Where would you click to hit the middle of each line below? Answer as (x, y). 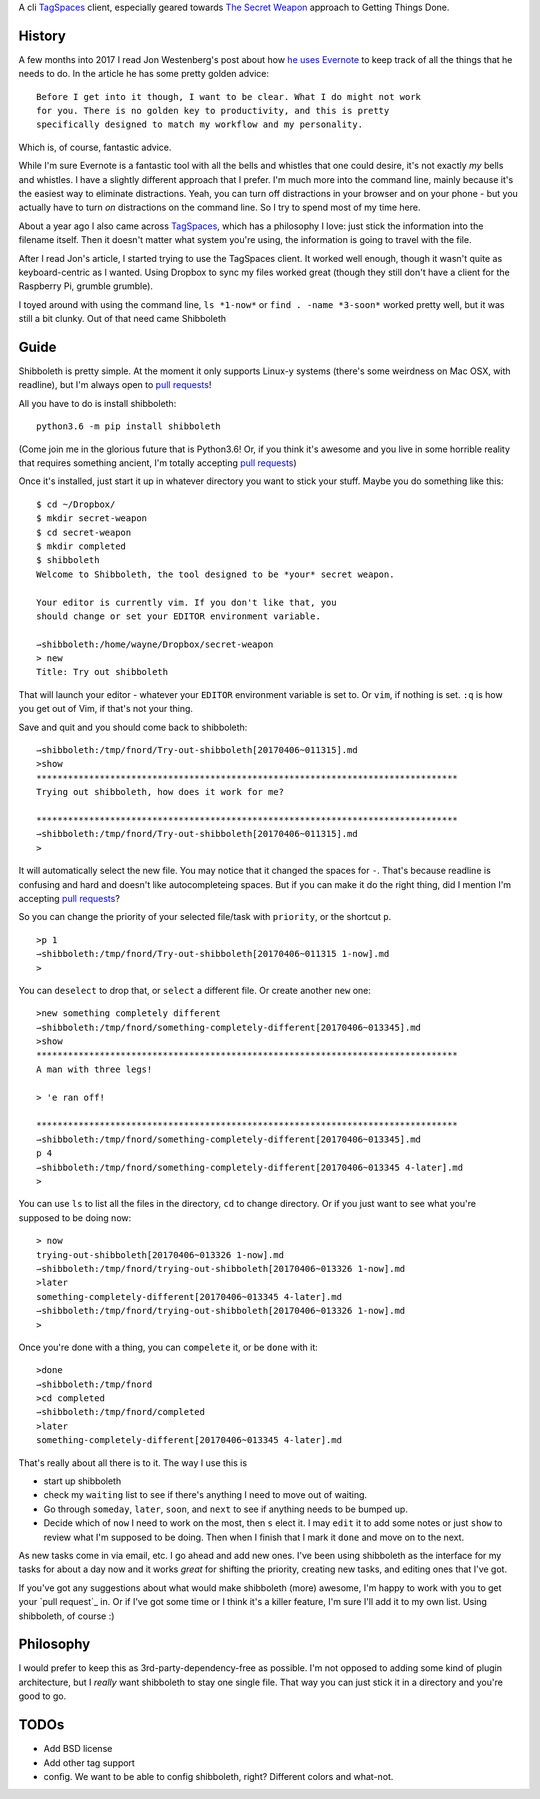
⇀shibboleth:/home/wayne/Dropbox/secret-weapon (155, 644)
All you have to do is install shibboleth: (97, 403)
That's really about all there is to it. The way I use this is (133, 1462)
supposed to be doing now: (75, 1217)
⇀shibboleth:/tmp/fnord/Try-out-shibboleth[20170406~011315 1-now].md (213, 954)
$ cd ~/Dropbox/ (76, 504)
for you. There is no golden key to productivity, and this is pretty (213, 111)
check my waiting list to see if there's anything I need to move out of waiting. (205, 1495)
